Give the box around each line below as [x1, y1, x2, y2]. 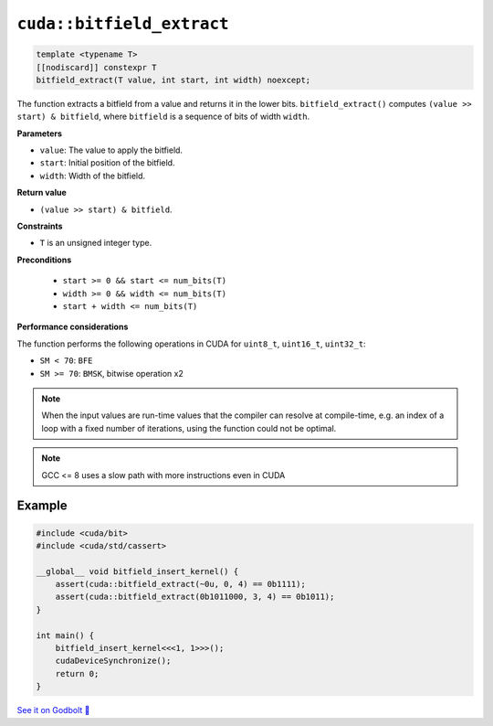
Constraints [16, 220, 63, 232]
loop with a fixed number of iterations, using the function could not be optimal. [41, 422, 337, 433]
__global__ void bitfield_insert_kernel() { [36, 566, 239, 576]
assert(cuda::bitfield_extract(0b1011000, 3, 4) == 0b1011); [55, 592, 335, 603]
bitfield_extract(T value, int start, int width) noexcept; [36, 74, 311, 85]
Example [16, 498, 68, 514]
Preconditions [16, 254, 72, 265]
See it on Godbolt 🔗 [16, 705, 90, 716]
